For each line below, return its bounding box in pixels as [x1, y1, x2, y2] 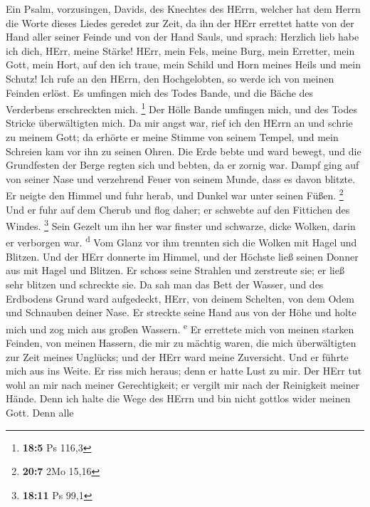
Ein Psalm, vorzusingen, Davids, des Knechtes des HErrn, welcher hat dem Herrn [6, 1, 361, 16]
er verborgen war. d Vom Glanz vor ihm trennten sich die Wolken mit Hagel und [6, 233, 357, 250]
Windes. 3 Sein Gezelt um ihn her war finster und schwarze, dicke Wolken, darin [6, 216, 356, 233]
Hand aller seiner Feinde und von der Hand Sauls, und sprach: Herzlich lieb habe [6, 29, 359, 44]
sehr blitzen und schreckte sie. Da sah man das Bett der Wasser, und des [6, 276, 324, 291]
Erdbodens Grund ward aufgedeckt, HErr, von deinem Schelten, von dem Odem [6, 291, 355, 305]
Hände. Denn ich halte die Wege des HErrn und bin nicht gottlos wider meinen [6, 391, 351, 406]
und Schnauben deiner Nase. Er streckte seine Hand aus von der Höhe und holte [6, 305, 356, 320]
